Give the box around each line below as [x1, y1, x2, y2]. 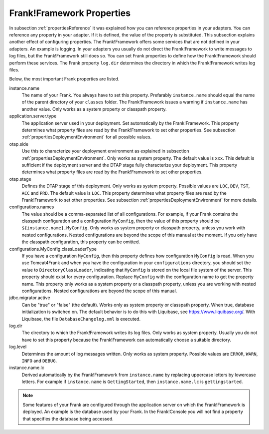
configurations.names [9, 204, 54, 210]
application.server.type [9, 113, 57, 119]
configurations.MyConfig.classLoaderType [9, 246, 97, 252]
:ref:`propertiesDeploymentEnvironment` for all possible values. [21, 134, 152, 140]
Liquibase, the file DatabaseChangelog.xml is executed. [21, 316, 141, 322]
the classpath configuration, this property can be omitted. [21, 239, 140, 245]
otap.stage [9, 176, 32, 182]
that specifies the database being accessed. [22, 416, 114, 422]
